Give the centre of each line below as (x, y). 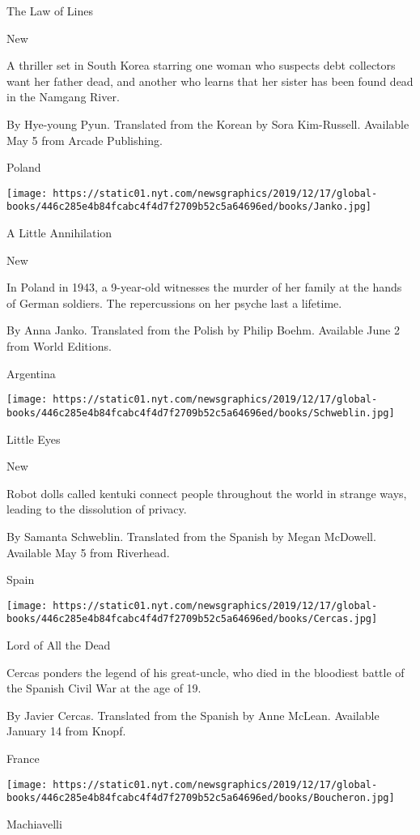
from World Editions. (59, 346)
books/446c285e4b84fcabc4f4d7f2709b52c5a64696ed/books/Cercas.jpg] (192, 619)
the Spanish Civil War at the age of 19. (104, 688)
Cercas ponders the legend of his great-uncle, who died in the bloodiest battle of (206, 672)
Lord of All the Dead (59, 645)
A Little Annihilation (59, 233)
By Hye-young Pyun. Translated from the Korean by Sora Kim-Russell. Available (208, 124)
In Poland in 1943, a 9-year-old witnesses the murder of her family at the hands (204, 287)
